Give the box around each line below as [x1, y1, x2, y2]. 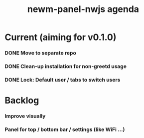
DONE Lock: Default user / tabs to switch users [4, 76, 121, 83]
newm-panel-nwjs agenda [27, 3, 140, 15]
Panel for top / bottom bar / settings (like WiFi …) [4, 126, 125, 133]
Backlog [4, 95, 39, 106]
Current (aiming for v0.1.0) [4, 31, 117, 43]
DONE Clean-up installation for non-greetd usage [4, 63, 127, 70]
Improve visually [4, 112, 46, 119]
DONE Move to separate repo [4, 49, 77, 56]
